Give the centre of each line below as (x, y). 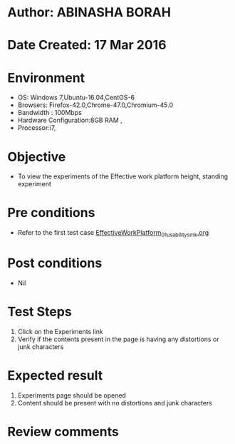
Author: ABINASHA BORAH (89, 12)
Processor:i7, (37, 128)
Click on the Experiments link (60, 331)
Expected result (55, 376)
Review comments (63, 432)
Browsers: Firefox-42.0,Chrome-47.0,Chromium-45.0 (95, 105)
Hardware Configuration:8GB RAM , (70, 120)
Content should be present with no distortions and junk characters (115, 403)
